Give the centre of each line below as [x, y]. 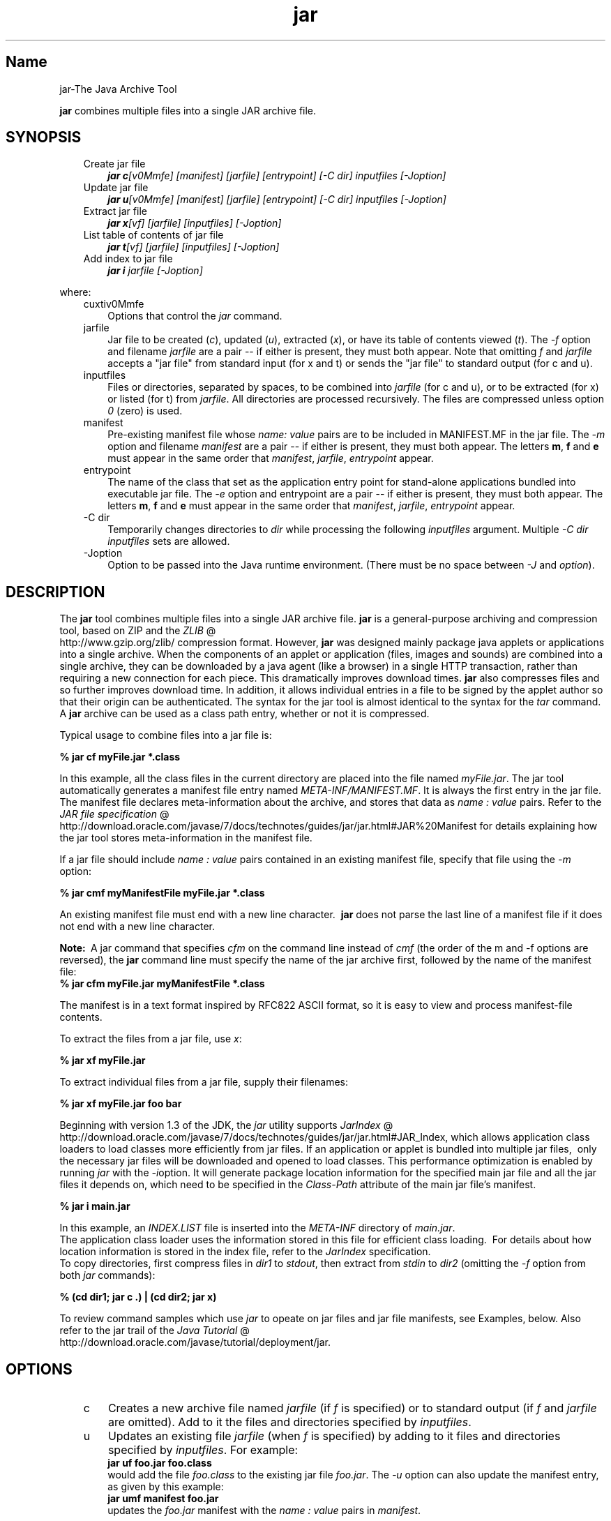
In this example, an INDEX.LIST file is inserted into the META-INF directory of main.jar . [257, 1228]
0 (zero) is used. [145, 411]
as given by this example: [166, 1487]
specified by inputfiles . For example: [203, 1450]
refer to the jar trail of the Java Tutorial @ [154, 1331]
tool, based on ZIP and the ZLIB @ [138, 631]
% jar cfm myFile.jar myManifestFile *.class [162, 984]
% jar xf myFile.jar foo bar [121, 1104]
